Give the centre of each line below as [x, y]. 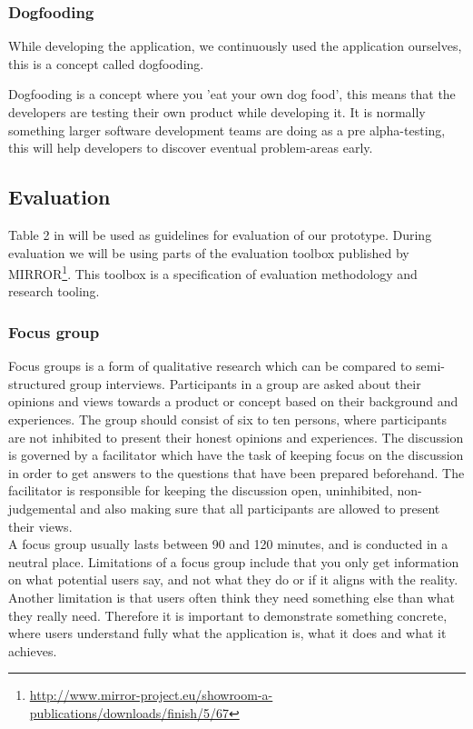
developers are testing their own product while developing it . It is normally [217, 112]
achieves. [33, 650]
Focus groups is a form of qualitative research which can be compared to [210, 366]
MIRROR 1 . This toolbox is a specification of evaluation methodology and [213, 272]
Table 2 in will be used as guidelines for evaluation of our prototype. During [220, 234]
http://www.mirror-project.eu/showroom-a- [151, 695]
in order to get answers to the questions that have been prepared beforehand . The [236, 472]
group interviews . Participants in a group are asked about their [245, 383]
